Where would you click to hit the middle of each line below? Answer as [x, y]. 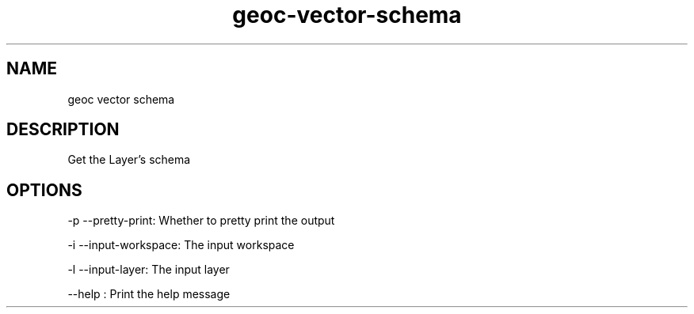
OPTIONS [44, 190]
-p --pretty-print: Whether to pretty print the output [201, 221]
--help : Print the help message [149, 294]
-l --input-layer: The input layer [149, 270]
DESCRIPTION [63, 130]
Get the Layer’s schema [129, 160]
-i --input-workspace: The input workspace [181, 245]
